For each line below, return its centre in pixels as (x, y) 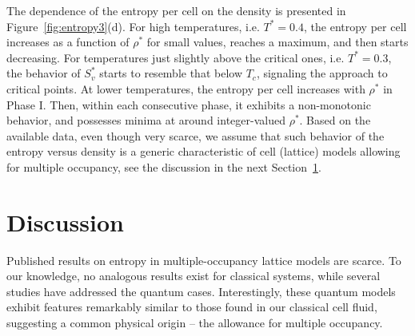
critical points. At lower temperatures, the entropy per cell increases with (186, 88)
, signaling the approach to (322, 73)
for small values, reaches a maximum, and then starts (277, 42)
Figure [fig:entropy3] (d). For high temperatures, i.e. (133, 26)
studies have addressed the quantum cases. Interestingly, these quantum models (201, 291)
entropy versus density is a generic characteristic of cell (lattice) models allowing (204, 151)
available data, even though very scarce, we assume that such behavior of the (196, 135)
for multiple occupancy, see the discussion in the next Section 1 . (164, 166)
